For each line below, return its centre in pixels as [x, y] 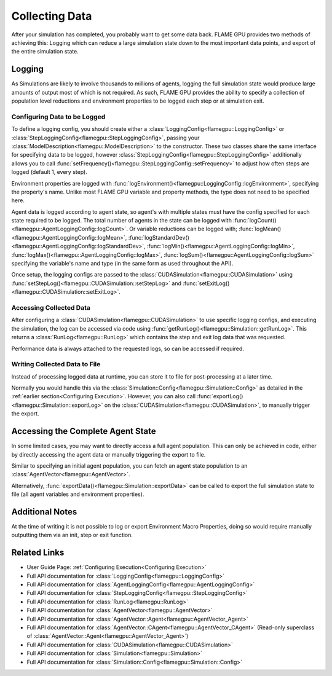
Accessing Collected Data [51, 307]
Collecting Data [52, 16]
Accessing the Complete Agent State [84, 431]
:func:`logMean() [260, 229]
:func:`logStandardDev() [159, 237]
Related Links [38, 553]
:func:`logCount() [255, 221]
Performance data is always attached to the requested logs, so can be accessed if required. [128, 348]
